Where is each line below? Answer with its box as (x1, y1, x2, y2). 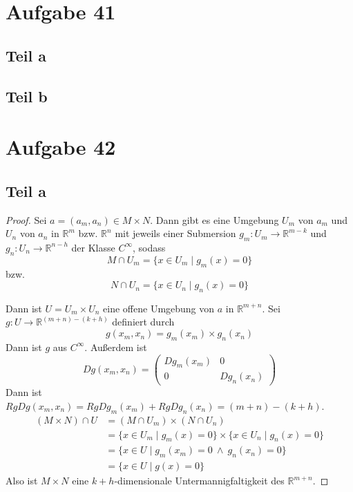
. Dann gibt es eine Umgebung (150, 212, 279, 227)
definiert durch (112, 314, 175, 329)
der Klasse (71, 240, 115, 254)
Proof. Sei (6, 212, 47, 227)
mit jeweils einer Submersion (115, 226, 236, 240)
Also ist (6, 473, 38, 488)
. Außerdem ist (84, 339, 147, 354)
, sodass (133, 240, 166, 254)
